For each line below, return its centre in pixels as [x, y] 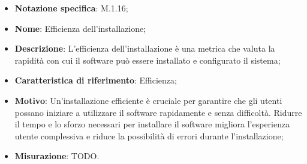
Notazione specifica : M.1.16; [71, 8]
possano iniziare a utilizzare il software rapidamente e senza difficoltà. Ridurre [158, 112]
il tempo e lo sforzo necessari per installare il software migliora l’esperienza [152, 124]
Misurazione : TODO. [57, 156]
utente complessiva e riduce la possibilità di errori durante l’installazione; [149, 135]
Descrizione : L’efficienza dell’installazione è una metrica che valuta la [145, 48]
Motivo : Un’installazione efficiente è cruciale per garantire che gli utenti [148, 100]
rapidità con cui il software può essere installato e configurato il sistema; [148, 60]
